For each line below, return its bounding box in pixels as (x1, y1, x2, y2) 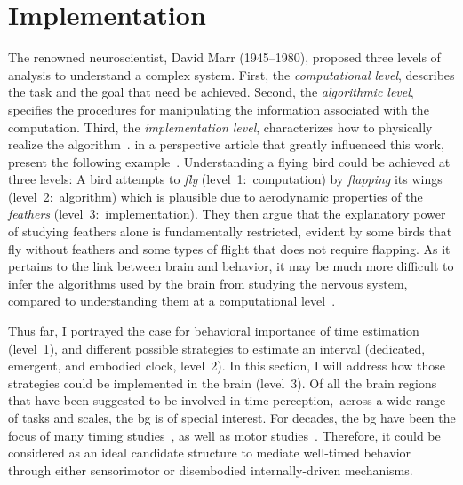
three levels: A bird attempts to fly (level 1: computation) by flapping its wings (8, 170, 443, 188)
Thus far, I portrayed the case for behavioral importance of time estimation (8, 322, 419, 340)
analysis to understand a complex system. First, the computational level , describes (8, 65, 455, 83)
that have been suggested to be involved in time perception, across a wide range (8, 391, 446, 409)
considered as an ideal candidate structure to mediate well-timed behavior (8, 443, 411, 462)
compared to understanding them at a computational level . (8, 291, 336, 310)
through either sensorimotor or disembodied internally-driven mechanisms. (8, 460, 413, 479)
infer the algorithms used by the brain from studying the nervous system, (8, 274, 408, 292)
